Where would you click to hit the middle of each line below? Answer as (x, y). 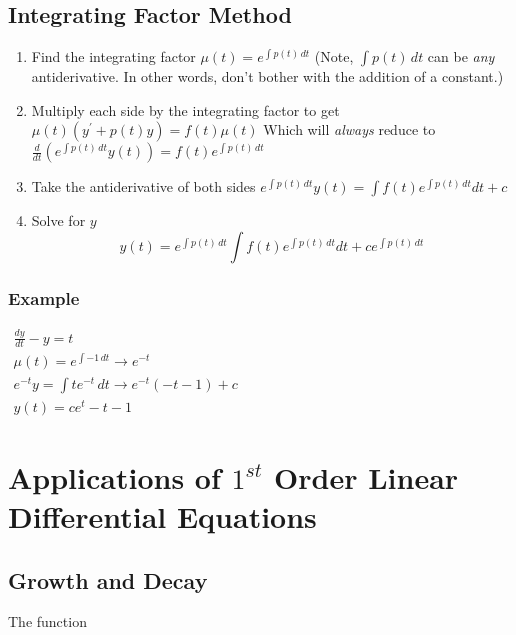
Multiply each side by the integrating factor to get (185, 109)
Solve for (58, 220)
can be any (461, 56)
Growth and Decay (108, 579)
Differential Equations (162, 516)
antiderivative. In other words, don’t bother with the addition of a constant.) (267, 76)
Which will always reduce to (349, 129)
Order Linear (366, 476)
